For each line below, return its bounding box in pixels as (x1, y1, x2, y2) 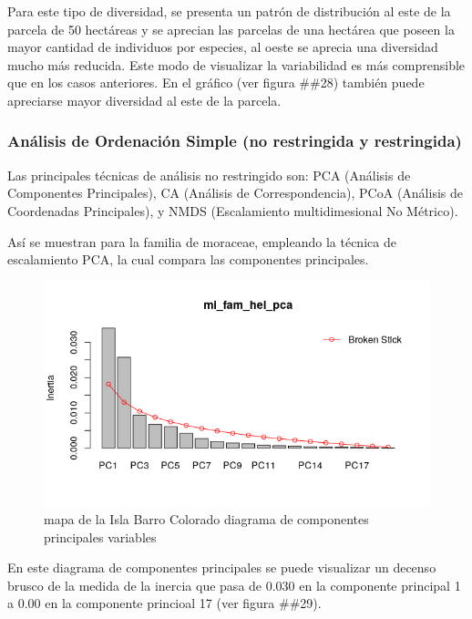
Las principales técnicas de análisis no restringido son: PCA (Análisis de (7, 165, 411, 184)
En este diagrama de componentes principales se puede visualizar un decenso (7, 558, 436, 577)
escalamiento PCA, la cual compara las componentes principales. (7, 250, 369, 269)
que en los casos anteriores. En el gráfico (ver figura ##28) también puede (7, 73, 425, 92)
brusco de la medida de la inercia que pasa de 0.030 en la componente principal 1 (7, 575, 461, 594)
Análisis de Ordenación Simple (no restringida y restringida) (7, 129, 462, 152)
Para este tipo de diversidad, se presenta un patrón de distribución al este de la (7, 2, 451, 20)
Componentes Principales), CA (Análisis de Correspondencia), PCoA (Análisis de (7, 183, 463, 202)
